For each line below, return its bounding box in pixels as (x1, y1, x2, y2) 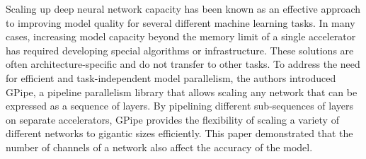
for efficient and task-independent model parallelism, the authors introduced (6, 70, 336, 85)
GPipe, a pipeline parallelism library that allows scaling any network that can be (6, 84, 358, 99)
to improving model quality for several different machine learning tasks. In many (6, 15, 355, 30)
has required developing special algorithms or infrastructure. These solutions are (6, 42, 354, 57)
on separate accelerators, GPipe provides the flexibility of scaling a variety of (6, 112, 339, 126)
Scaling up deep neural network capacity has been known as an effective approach (6, 1, 361, 16)
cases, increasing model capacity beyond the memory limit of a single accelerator (6, 29, 356, 44)
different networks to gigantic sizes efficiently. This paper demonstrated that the (6, 126, 353, 141)
